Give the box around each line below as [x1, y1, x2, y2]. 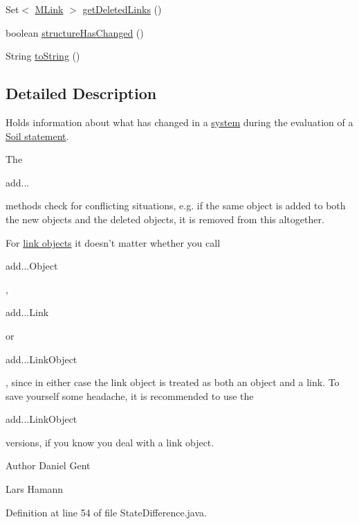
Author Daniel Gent [6, 458, 91, 473]
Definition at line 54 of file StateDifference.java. [6, 505, 207, 519]
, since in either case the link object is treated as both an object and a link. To [6, 375, 340, 390]
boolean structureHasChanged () [6, 25, 144, 40]
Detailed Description [6, 82, 157, 104]
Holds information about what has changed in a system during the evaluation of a [6, 114, 353, 129]
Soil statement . [6, 128, 69, 143]
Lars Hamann [6, 482, 64, 496]
